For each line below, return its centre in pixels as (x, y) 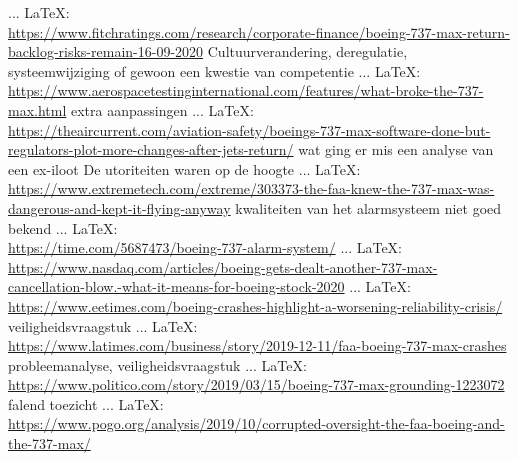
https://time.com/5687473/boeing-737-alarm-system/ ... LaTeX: (205, 247)
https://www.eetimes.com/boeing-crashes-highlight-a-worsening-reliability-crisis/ (255, 305)
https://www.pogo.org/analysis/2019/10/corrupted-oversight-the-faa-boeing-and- (256, 423)
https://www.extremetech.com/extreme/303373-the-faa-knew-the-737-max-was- (251, 188)
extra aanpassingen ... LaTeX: (162, 109)
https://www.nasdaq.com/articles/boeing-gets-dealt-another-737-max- (223, 266)
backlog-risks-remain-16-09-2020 (106, 51)
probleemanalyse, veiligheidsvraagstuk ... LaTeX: (157, 364)
